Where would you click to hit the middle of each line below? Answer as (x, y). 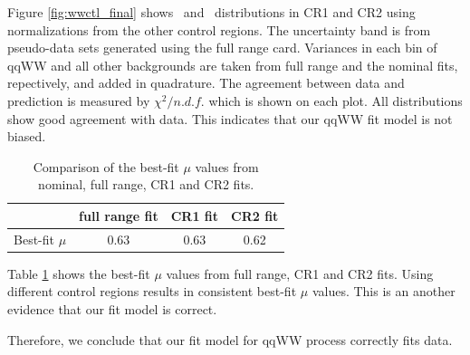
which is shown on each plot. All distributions (336, 100)
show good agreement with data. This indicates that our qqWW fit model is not (230, 118)
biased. (27, 136)
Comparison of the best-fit (106, 166)
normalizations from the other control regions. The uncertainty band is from (219, 29)
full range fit (119, 215)
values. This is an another (384, 291)
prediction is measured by (79, 100)
